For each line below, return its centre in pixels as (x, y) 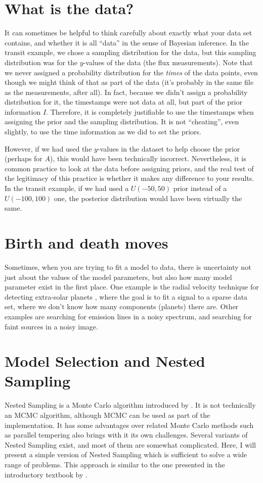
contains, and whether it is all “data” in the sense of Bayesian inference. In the (127, 42)
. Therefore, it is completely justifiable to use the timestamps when (150, 111)
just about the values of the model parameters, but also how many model (118, 277)
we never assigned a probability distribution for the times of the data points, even (131, 72)
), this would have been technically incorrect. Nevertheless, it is (148, 158)
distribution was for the (41, 62)
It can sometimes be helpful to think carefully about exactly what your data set (128, 33)
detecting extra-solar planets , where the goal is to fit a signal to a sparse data (126, 296)
